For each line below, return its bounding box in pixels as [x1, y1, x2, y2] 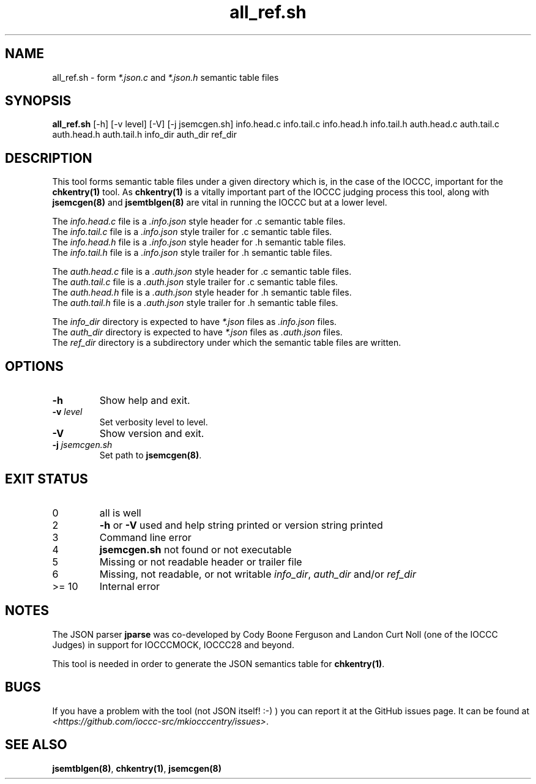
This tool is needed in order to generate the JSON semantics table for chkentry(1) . [52, 658, 385, 669]
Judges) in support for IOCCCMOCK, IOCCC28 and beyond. [52, 639, 294, 650]
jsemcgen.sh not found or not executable [99, 543, 292, 556]
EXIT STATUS [5, 471, 88, 487]
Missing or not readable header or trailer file [99, 555, 302, 568]
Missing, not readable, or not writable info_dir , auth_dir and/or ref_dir [99, 567, 416, 580]
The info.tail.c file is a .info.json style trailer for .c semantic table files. [52, 226, 332, 237]
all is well [99, 506, 141, 519]
